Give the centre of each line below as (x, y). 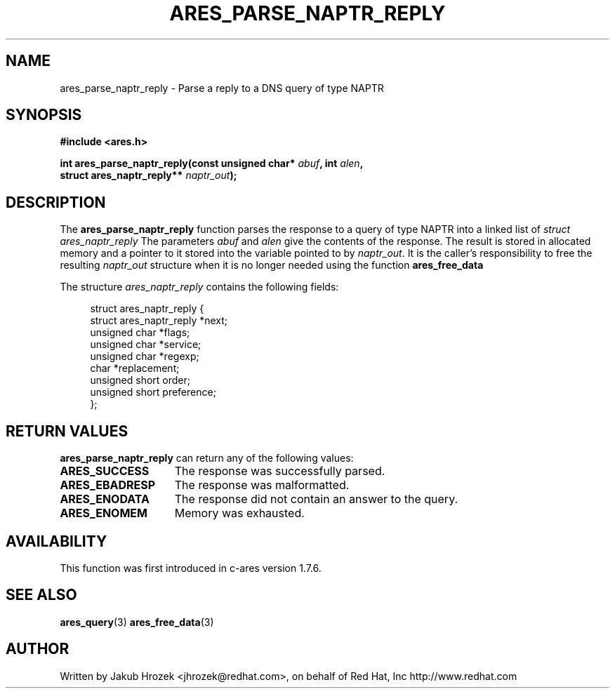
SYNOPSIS (44, 115)
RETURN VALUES (67, 431)
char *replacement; (135, 368)
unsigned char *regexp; (145, 356)
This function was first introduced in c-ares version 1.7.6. (191, 568)
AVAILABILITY (57, 541)
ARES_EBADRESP (108, 485)
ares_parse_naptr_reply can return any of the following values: (207, 458)
